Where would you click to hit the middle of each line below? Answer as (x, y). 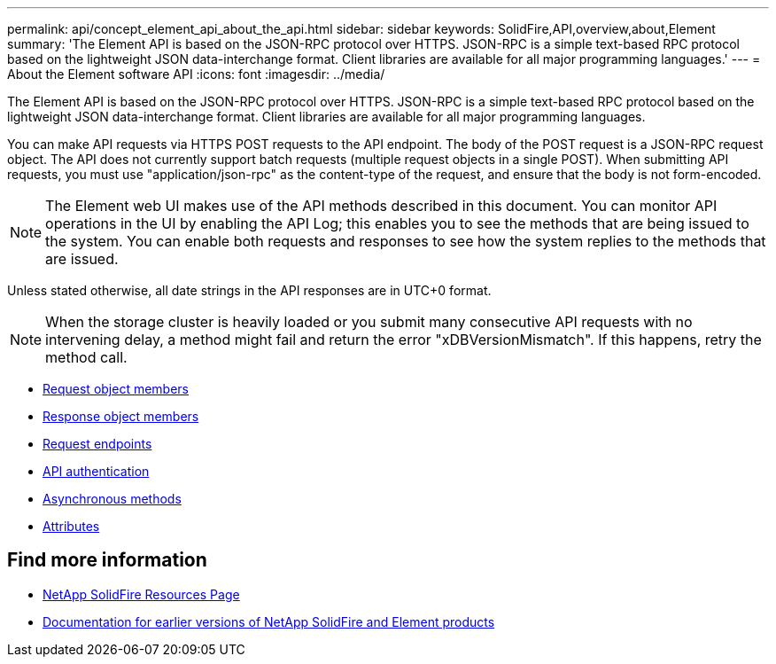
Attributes (71, 526)
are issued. (82, 259)
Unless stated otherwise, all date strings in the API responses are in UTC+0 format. (249, 290)
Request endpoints (97, 444)
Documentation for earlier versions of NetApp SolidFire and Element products (269, 621)
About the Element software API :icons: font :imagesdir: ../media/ (196, 74)
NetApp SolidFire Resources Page (141, 594)
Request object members (116, 389)
